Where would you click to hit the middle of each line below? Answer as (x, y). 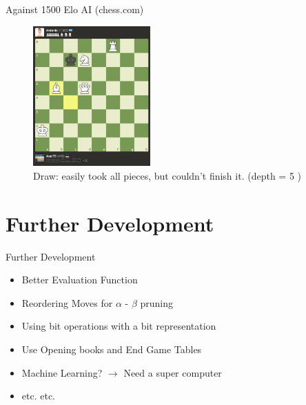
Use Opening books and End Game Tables (112, 349)
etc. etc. (38, 396)
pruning (156, 302)
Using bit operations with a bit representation (119, 326)
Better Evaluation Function (80, 280)
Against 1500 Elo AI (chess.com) (75, 9)
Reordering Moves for (67, 302)
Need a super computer (173, 372)
